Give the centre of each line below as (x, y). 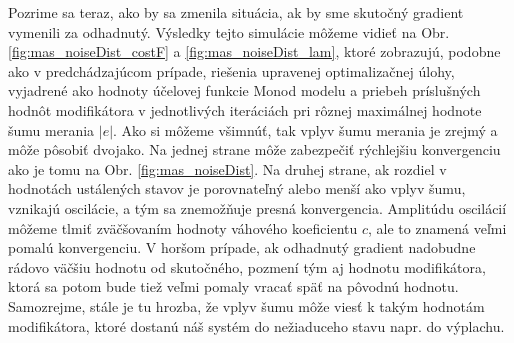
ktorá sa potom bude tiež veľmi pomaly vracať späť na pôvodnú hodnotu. (233, 286)
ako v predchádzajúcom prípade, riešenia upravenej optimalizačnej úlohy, (231, 70)
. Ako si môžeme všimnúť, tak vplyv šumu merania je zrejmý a (305, 129)
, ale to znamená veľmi (437, 227)
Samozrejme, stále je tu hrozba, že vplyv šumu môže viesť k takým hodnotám (246, 305)
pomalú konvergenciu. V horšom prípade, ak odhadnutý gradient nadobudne (242, 247)
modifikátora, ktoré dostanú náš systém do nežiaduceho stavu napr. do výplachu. (256, 325)
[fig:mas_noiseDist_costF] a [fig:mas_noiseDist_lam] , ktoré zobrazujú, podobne (254, 51)
